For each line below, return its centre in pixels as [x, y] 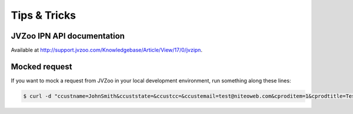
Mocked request [42, 66]
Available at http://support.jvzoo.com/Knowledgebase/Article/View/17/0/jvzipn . [107, 50]
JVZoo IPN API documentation [68, 36]
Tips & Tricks [44, 15]
